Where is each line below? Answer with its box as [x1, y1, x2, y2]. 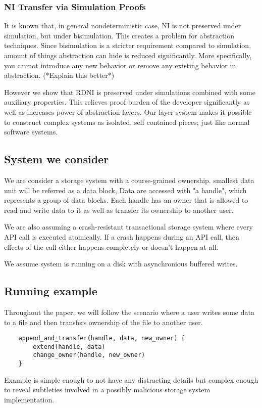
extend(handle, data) [33, 343, 106, 350]
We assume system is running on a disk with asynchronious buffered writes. [4, 258, 238, 269]
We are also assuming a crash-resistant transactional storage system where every [4, 221, 253, 232]
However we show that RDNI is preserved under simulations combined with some [4, 86, 255, 97]
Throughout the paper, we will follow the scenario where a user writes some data [4, 306, 254, 317]
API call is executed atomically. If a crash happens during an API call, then [4, 231, 239, 242]
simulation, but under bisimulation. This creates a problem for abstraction [4, 30, 235, 40]
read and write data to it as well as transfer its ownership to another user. [4, 204, 234, 215]
